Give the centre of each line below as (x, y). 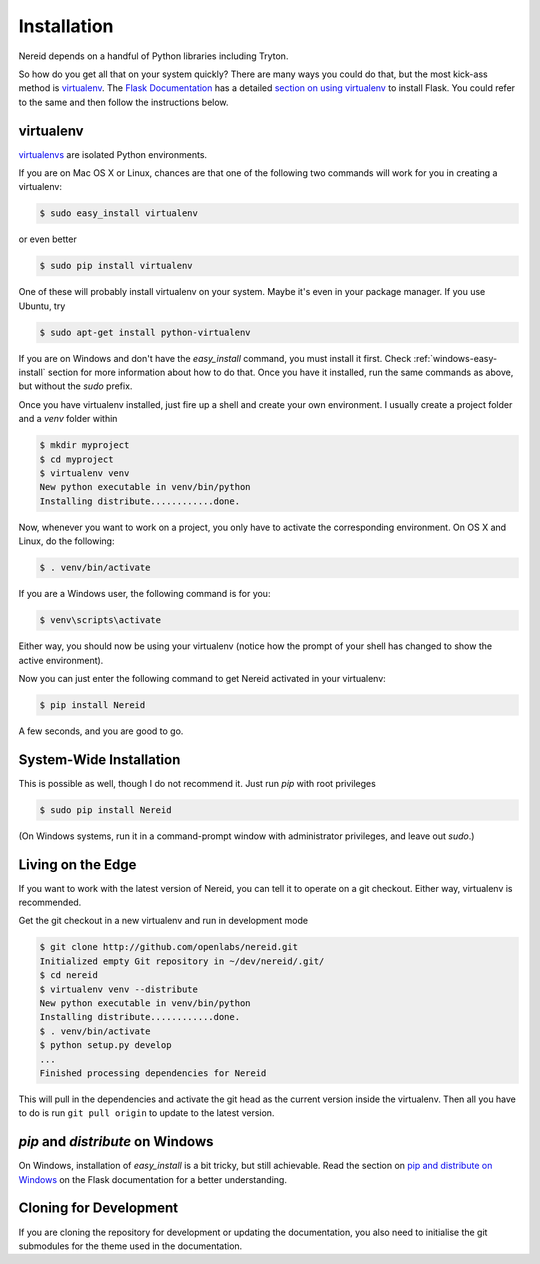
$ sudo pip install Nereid (105, 809)
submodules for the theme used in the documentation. (130, 1246)
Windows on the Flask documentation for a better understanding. (152, 1179)
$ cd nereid (69, 975)
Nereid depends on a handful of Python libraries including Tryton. (153, 56)
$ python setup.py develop (105, 1045)
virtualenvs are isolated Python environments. (113, 154)
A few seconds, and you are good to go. (101, 731)
